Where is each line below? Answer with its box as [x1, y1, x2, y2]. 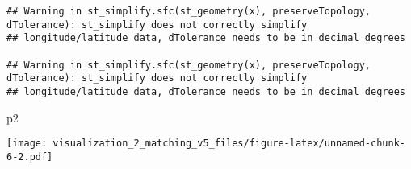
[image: [6, 138, 48, 150]
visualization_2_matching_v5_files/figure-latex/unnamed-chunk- [52, 138, 405, 150]
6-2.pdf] [6, 150, 53, 163]
